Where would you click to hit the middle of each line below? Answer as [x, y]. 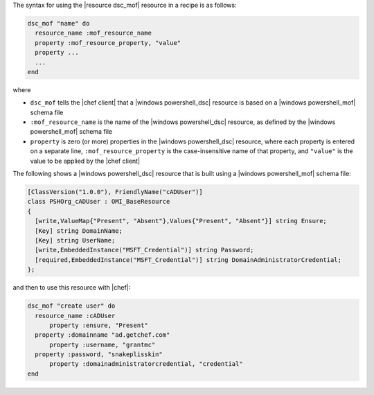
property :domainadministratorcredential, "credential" [146, 364]
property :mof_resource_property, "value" [108, 43]
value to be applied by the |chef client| [85, 161]
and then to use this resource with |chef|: [72, 288]
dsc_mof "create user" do [71, 306]
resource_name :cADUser [75, 316]
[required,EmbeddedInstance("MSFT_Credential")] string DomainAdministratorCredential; [188, 260]
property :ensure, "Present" [99, 325]
